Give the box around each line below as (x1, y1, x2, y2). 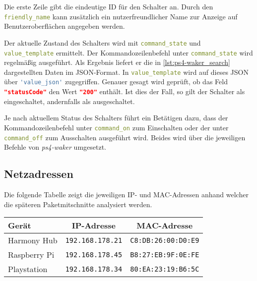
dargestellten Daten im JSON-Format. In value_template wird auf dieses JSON (4, 66, 249, 77)
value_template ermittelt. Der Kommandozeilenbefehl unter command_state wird (4, 47, 253, 57)
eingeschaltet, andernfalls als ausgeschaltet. (4, 96, 135, 106)
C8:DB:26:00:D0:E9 (130, 236, 199, 244)
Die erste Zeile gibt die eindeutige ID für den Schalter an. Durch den (4, 1, 213, 11)
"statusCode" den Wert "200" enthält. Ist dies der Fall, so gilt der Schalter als (4, 86, 245, 97)
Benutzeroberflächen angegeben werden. (4, 21, 125, 31)
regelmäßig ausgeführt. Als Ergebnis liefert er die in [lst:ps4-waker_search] (4, 57, 230, 67)
